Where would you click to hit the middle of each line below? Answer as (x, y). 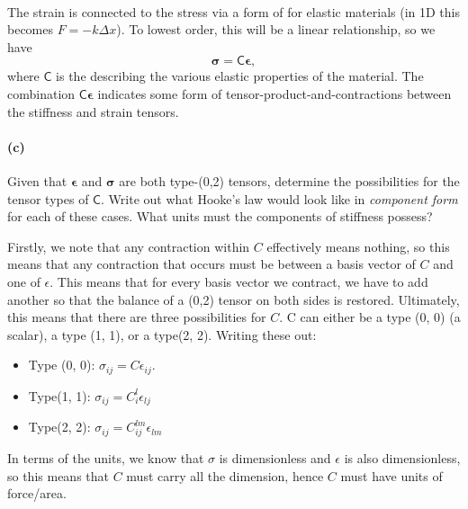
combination (41, 93)
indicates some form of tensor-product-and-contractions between (274, 93)
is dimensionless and (275, 457)
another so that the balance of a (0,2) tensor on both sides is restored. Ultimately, (234, 299)
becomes (31, 29)
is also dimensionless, (402, 457)
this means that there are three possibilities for (137, 317)
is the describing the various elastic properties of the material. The (240, 76)
